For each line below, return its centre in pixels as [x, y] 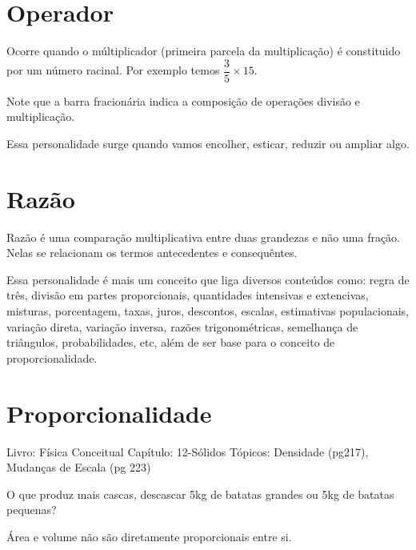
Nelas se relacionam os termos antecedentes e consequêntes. [152, 253]
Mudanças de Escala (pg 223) [79, 467]
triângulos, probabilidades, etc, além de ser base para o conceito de [171, 342]
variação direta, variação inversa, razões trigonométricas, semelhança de [182, 326]
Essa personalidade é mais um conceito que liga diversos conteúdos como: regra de [208, 279]
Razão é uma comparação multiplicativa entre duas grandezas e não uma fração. [204, 237]
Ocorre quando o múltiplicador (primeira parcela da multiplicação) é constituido [204, 51]
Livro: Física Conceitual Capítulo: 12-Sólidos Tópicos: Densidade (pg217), [188, 451]
